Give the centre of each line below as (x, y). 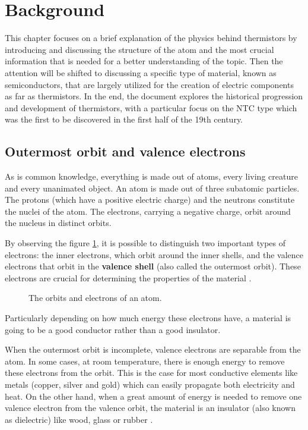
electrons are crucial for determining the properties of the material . (128, 277)
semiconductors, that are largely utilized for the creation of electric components (149, 84)
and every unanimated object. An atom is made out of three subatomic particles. (152, 188)
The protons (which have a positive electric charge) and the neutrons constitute (150, 200)
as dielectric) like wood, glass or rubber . (79, 419)
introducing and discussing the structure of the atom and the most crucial (139, 49)
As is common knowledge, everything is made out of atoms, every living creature (151, 176)
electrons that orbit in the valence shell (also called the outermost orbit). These (153, 266)
